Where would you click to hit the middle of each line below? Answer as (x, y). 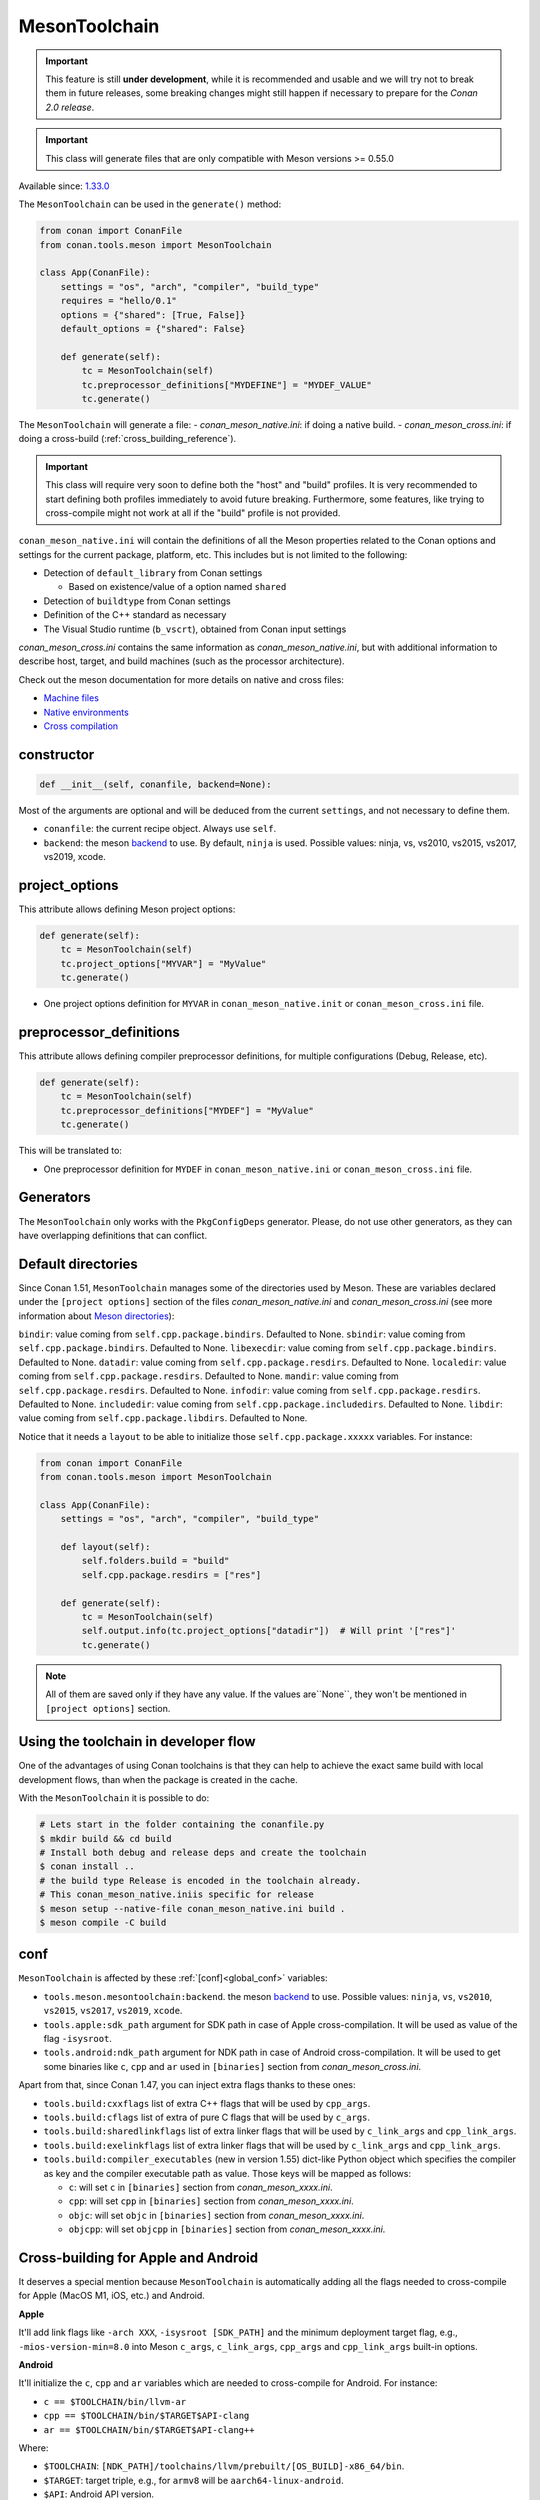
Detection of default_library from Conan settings (153, 573)
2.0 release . (70, 107)
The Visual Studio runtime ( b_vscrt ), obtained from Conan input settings (195, 629)
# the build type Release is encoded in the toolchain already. (200, 1880)
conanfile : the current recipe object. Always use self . (160, 829)
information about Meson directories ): (96, 1316)
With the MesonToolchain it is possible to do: (114, 1798)
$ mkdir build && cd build (105, 1838)
